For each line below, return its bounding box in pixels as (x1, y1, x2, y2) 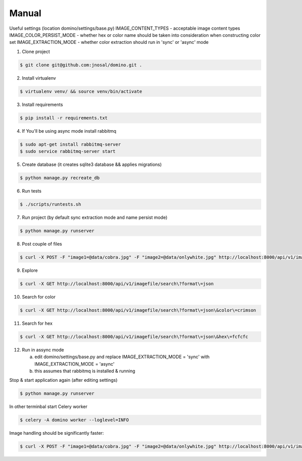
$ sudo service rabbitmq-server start (20, 149, 116, 154)
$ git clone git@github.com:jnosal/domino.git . (20, 62, 142, 68)
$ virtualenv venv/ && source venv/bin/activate (20, 88, 142, 94)
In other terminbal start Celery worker (9, 404, 88, 410)
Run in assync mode (22, 347, 64, 353)
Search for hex (22, 320, 53, 326)
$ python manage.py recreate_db (20, 175, 100, 181)
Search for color (22, 294, 56, 300)
